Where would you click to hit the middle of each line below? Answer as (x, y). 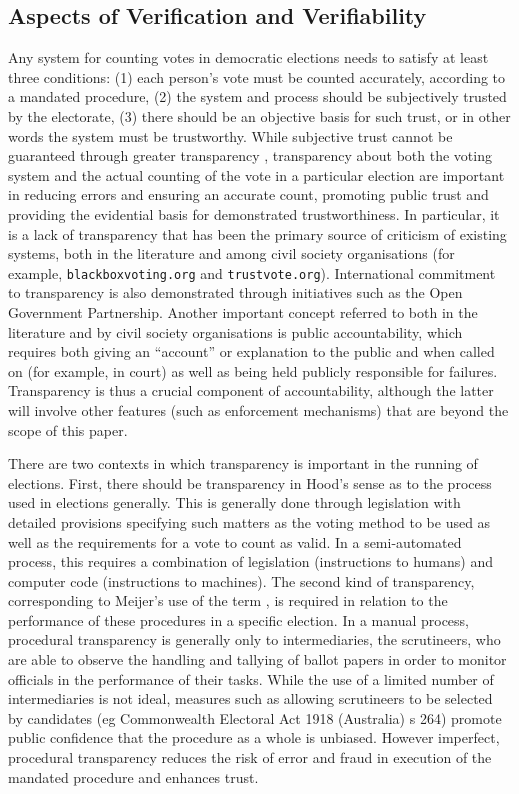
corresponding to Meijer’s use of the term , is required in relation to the (228, 600)
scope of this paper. (68, 429)
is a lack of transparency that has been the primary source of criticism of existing (257, 233)
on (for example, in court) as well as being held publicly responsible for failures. (253, 370)
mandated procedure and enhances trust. (133, 776)
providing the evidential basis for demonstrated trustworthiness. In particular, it (254, 213)
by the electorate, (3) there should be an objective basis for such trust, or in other (259, 115)
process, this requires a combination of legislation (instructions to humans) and (250, 561)
